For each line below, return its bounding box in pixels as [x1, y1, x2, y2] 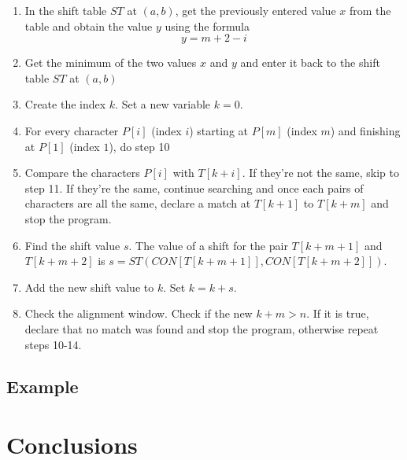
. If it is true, [306, 305, 369, 322]
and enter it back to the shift [240, 54, 380, 71]
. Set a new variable [115, 96, 211, 112]
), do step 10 [109, 138, 170, 154]
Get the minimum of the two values [24, 54, 197, 71]
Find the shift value [24, 237, 120, 253]
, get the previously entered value [175, 2, 336, 18]
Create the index [24, 96, 106, 112]
